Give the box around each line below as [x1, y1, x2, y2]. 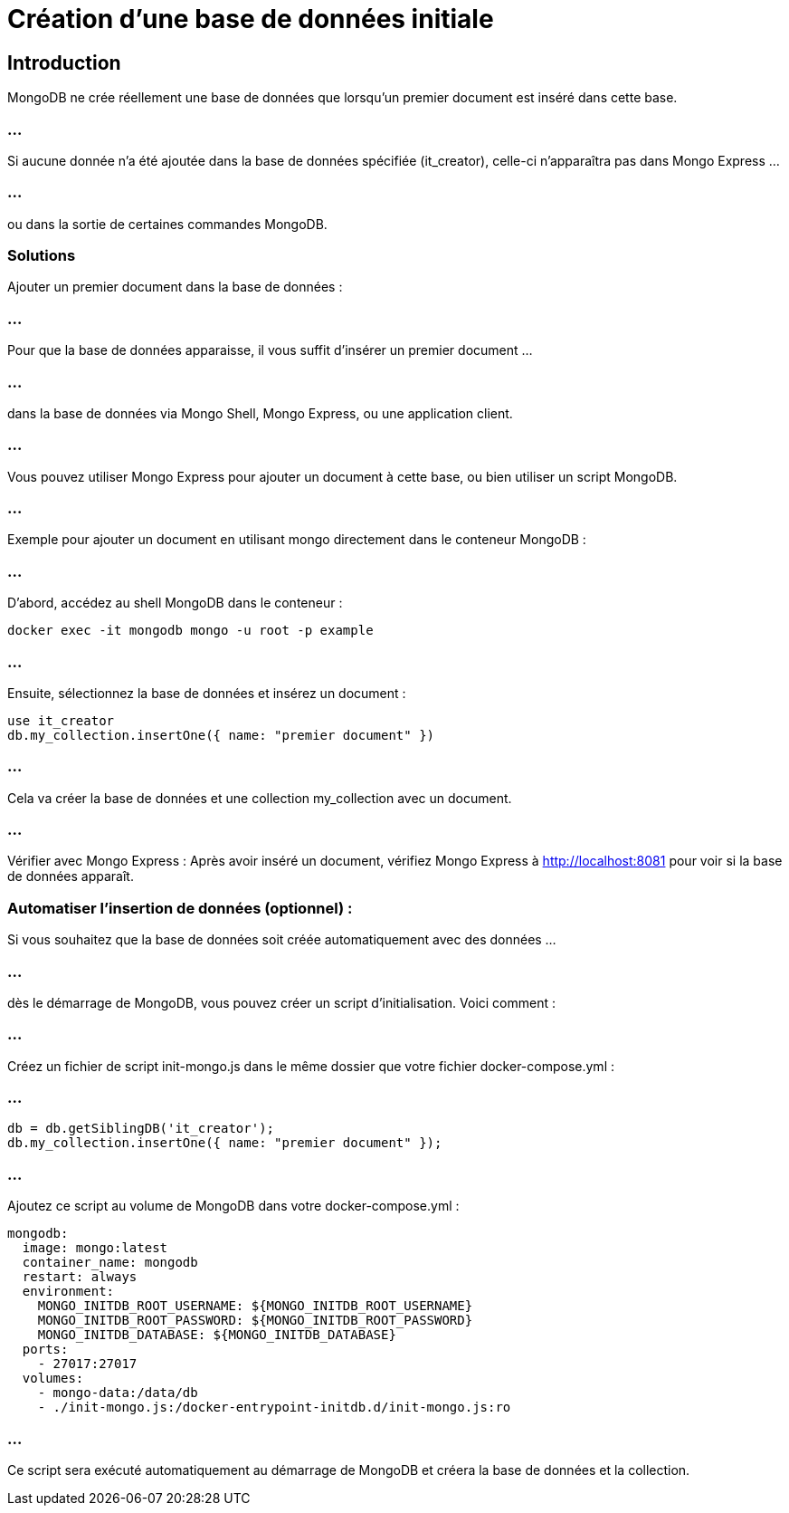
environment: [22, 1284, 115, 1299]
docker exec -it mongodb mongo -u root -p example [7, 623, 374, 638]
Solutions [7, 246, 76, 265]
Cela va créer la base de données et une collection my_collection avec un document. [7, 790, 512, 806]
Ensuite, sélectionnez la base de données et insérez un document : [7, 685, 406, 701]
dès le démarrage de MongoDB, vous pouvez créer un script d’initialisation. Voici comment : [7, 994, 556, 1010]
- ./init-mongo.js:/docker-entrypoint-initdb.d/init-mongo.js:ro [37, 1400, 511, 1415]
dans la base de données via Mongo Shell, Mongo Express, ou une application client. [7, 405, 513, 421]
